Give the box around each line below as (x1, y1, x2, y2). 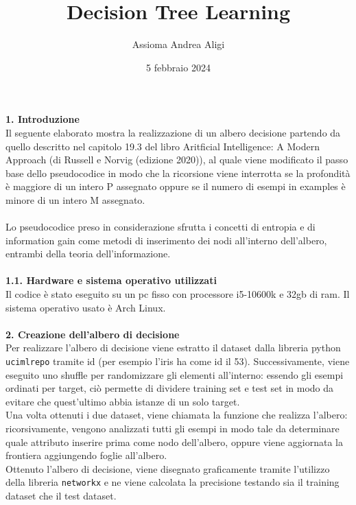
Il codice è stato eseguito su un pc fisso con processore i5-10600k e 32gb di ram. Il (5, 287, 350, 301)
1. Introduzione (5, 112, 80, 126)
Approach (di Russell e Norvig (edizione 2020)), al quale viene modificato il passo (5, 152, 348, 167)
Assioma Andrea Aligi (132, 37, 225, 51)
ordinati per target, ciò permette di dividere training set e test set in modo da (5, 381, 334, 395)
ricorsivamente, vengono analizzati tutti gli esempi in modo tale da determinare (5, 421, 340, 436)
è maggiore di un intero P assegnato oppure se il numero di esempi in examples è (5, 179, 346, 193)
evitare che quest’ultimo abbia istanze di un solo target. (5, 394, 240, 408)
